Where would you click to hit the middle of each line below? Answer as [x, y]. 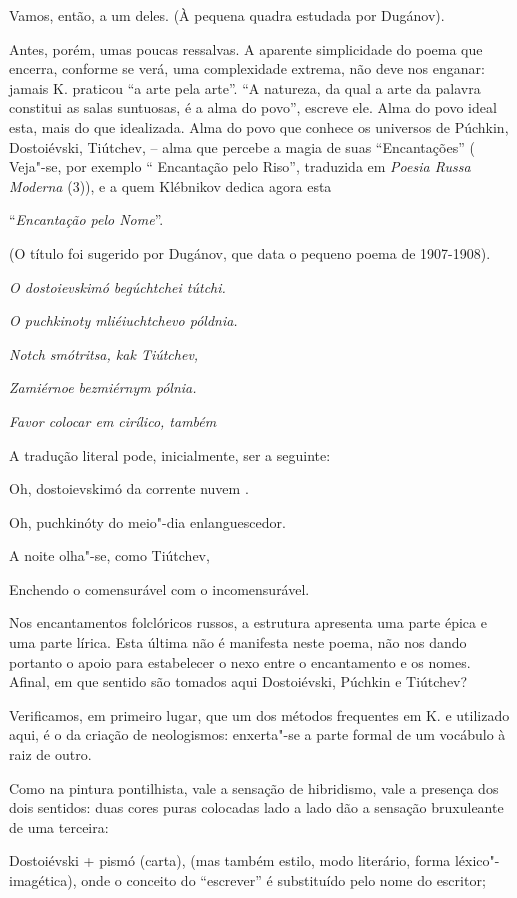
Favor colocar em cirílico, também [113, 420]
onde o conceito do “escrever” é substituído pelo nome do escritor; [283, 880]
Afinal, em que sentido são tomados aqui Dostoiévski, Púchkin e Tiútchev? [238, 681]
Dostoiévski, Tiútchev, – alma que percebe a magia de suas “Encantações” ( [242, 146]
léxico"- [477, 860]
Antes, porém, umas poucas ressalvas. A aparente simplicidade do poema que [246, 48]
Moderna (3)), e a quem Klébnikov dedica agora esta [170, 185]
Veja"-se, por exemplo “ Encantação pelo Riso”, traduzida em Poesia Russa [240, 166]
